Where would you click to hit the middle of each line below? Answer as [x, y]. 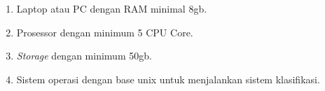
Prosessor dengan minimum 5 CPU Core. [105, 32]
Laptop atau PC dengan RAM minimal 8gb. [112, 8]
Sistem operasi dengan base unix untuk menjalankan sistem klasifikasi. [168, 79]
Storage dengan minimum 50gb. [84, 56]
